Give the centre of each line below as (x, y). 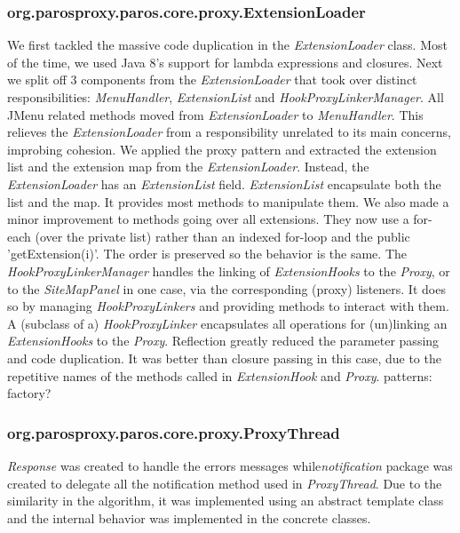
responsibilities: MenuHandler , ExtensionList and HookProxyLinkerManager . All (226, 97)
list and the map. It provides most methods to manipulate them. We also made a (228, 201)
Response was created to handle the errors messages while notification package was (230, 465)
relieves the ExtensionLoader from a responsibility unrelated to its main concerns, (229, 132)
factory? (29, 393)
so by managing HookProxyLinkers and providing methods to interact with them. (228, 306)
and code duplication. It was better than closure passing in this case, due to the (224, 358)
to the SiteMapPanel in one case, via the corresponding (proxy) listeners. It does (226, 288)
